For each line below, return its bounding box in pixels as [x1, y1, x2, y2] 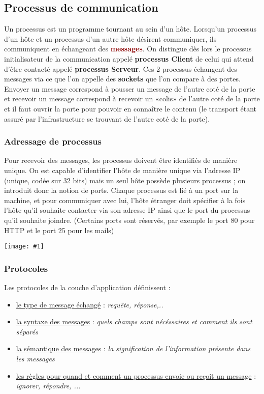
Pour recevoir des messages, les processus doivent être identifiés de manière [4, 155, 238, 165]
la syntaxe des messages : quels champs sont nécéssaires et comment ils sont [16, 316, 252, 327]
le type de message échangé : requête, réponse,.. [16, 299, 163, 309]
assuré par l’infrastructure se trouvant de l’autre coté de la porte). [4, 113, 210, 124]
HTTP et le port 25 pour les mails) [4, 224, 114, 235]
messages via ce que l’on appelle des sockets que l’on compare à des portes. [4, 73, 241, 84]
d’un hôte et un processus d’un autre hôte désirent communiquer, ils [4, 33, 217, 44]
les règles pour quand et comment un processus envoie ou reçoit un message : [16, 370, 256, 381]
